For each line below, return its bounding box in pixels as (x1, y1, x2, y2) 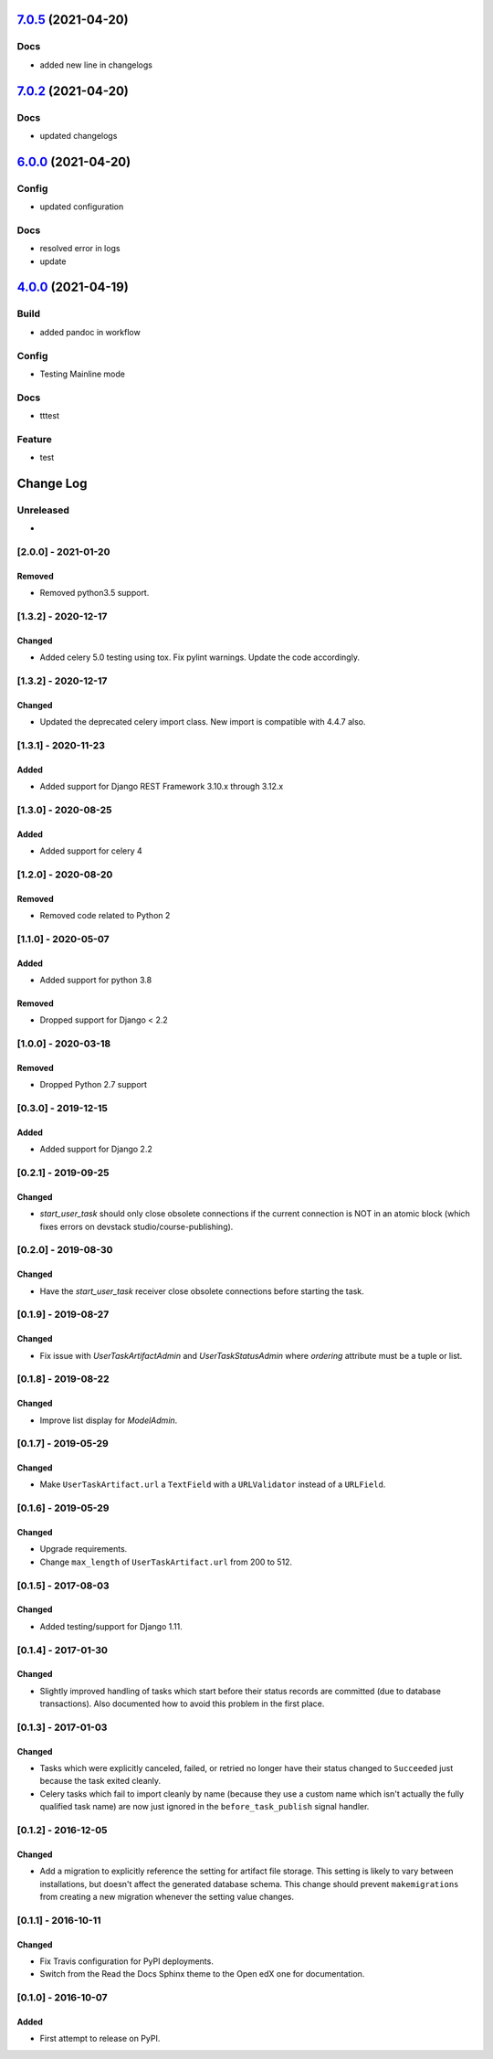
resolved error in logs (39, 243, 121, 254)
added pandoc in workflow (39, 326, 141, 337)
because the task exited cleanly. (39, 1776, 162, 1787)
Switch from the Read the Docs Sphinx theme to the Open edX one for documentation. (39, 1969, 365, 1979)
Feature (16, 432, 52, 445)
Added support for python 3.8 (39, 974, 152, 986)
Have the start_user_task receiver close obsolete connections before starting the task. (39, 1285, 364, 1297)
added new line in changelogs (39, 59, 152, 70)
